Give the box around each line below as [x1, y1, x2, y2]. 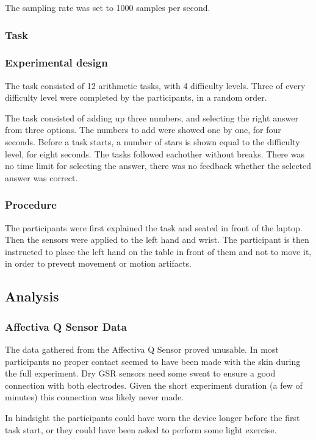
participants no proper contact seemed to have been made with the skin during [5, 355, 301, 367]
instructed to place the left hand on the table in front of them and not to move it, [5, 245, 312, 258]
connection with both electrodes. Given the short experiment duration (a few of [5, 378, 303, 391]
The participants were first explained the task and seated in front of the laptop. [5, 221, 303, 234]
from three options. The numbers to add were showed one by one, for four [5, 123, 281, 136]
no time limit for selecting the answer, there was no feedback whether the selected [5, 159, 312, 172]
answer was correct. [5, 171, 78, 184]
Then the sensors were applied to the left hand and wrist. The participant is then [5, 233, 309, 246]
